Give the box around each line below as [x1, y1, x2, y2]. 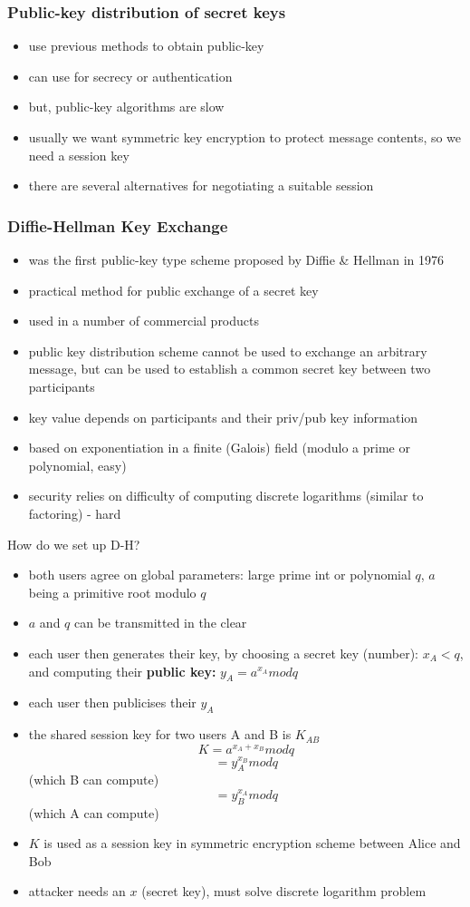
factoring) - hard [28, 503, 121, 522]
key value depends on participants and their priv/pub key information [28, 407, 418, 426]
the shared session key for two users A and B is [28, 725, 292, 744]
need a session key [28, 145, 129, 164]
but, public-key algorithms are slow [28, 97, 225, 116]
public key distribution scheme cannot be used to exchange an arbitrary [28, 341, 427, 360]
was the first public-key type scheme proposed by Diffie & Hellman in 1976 [28, 250, 445, 268]
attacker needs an [28, 882, 126, 901]
